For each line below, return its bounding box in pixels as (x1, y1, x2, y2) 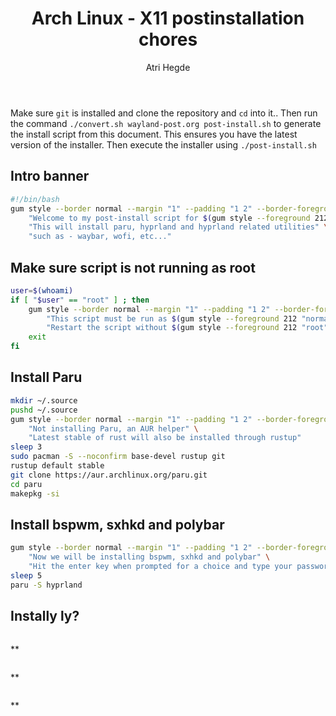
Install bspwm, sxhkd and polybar (10, 516, 225, 533)
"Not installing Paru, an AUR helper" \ (28, 423, 199, 434)
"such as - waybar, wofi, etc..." (28, 232, 172, 242)
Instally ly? (10, 608, 80, 625)
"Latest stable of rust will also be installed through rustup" (28, 433, 302, 443)
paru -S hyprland (10, 580, 83, 590)
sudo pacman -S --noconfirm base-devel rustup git (10, 452, 226, 462)
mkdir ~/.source (10, 395, 78, 406)
